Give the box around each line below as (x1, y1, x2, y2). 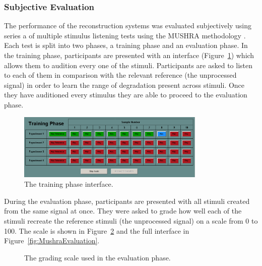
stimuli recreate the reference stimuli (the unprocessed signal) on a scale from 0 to (4, 216, 258, 226)
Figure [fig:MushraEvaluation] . (4, 235, 100, 246)
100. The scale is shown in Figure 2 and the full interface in (4, 225, 189, 236)
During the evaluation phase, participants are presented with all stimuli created (4, 195, 250, 206)
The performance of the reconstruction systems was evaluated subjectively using (4, 20, 252, 31)
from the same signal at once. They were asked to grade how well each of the (4, 205, 242, 216)
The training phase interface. (24, 179, 113, 189)
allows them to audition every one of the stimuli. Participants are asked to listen (4, 60, 253, 70)
